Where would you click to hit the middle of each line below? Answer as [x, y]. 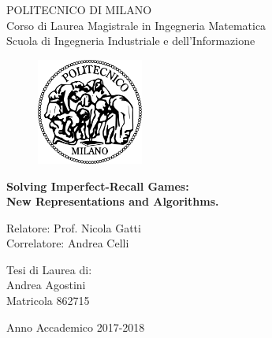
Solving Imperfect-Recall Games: [98, 186]
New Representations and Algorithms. [113, 201]
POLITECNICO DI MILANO [79, 9]
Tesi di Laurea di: [49, 269]
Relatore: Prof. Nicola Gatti [74, 227]
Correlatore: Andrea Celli [68, 243]
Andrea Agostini [46, 285]
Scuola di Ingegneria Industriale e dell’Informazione [131, 41]
